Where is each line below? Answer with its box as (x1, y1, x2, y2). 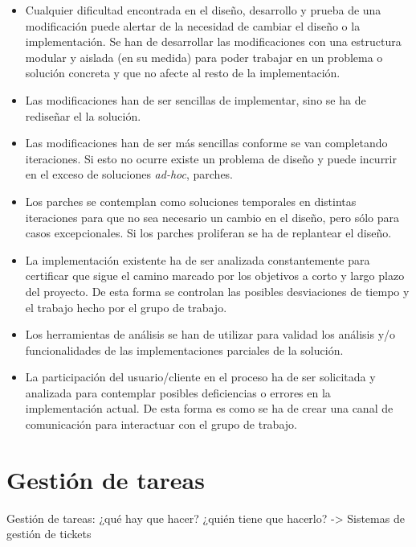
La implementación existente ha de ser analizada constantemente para (25, 251, 370, 268)
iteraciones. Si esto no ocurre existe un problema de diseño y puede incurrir (25, 150, 397, 167)
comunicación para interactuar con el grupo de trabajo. (25, 416, 297, 433)
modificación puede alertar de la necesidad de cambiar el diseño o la (25, 17, 361, 34)
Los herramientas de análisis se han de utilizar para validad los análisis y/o (25, 326, 396, 343)
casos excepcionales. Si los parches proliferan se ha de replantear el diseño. (25, 224, 392, 241)
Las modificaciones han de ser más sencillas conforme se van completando (25, 134, 388, 151)
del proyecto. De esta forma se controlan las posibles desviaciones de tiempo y (25, 282, 410, 299)
